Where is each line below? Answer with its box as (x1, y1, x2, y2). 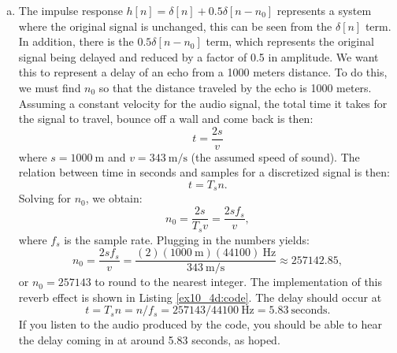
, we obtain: (85, 190, 143, 206)
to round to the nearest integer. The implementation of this (95, 273, 383, 290)
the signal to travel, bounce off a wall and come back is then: (18, 110, 314, 127)
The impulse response (18, 2, 123, 18)
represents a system (276, 2, 372, 18)
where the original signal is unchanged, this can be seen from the (18, 17, 332, 34)
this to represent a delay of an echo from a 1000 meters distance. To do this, (18, 64, 388, 80)
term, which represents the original (206, 33, 374, 50)
